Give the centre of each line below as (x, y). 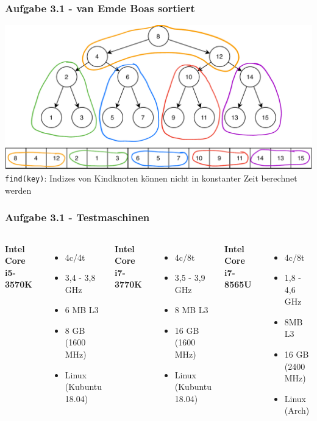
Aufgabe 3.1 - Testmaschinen (77, 217)
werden (18, 190)
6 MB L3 (82, 310)
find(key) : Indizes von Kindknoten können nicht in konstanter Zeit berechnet (151, 178)
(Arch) (297, 410)
